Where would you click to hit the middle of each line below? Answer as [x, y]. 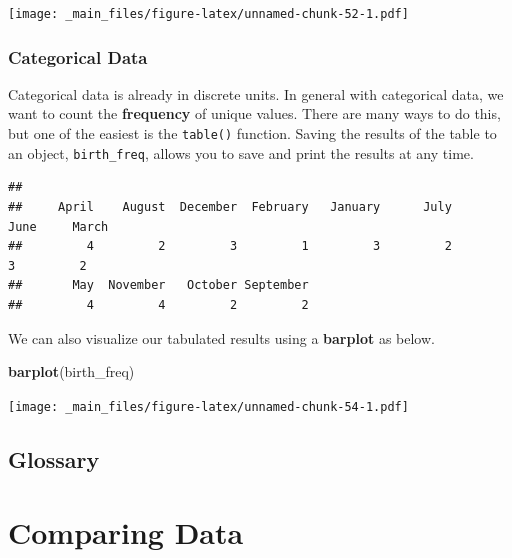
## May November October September [158, 285]
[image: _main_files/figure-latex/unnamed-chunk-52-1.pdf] [208, 14]
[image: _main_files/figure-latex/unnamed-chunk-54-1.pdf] [208, 406]
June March [58, 226]
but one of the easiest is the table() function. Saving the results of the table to [252, 133]
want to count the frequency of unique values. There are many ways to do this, [254, 113]
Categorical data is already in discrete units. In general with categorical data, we [256, 93]
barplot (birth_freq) [71, 371]
